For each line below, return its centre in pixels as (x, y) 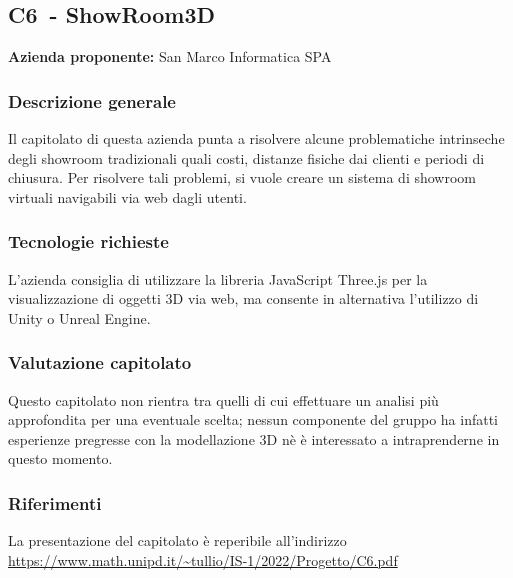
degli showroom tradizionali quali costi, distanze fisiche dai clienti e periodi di (246, 157)
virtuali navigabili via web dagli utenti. (127, 196)
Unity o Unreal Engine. (79, 317)
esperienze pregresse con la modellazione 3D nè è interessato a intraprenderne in (254, 438)
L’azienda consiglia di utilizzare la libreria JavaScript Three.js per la (218, 278)
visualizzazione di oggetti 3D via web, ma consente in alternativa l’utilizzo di (243, 298)
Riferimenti (55, 502)
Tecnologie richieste (88, 241)
